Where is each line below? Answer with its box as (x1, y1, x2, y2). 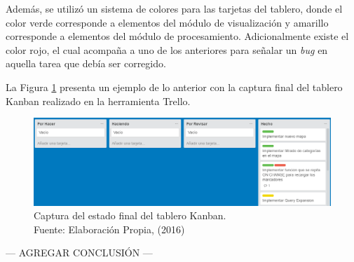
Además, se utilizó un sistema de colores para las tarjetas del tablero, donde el (6, 1, 343, 15)
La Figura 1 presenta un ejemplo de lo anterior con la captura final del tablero (6, 79, 343, 94)
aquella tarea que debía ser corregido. (6, 56, 166, 71)
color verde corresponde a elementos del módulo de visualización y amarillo (6, 15, 329, 29)
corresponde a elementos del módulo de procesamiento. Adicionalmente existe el (6, 29, 349, 43)
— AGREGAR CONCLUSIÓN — (6, 245, 153, 260)
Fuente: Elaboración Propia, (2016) (34, 221, 185, 236)
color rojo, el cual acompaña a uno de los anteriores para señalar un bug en (6, 42, 328, 57)
